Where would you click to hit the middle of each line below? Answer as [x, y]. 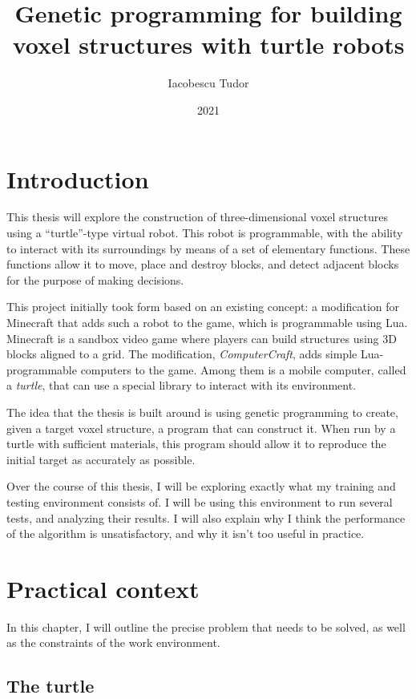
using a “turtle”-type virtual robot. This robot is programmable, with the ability [205, 233]
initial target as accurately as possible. [101, 459]
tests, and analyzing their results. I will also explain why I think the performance [206, 517]
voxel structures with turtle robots [208, 44]
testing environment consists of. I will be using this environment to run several [200, 501]
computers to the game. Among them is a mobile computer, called [243, 369]
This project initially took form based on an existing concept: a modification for [203, 307]
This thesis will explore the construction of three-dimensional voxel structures [197, 217]
